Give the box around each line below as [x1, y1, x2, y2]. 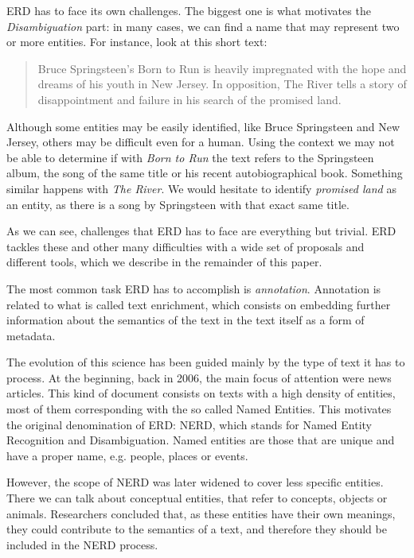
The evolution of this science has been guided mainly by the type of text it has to [6, 354, 405, 370]
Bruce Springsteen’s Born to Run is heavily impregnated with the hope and [37, 60, 407, 76]
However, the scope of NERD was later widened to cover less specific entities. [6, 474, 384, 490]
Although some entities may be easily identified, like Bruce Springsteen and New [6, 118, 400, 134]
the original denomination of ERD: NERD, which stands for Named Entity [6, 416, 372, 432]
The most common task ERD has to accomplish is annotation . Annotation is [6, 280, 381, 296]
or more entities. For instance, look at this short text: [6, 33, 268, 50]
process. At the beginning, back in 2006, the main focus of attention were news [6, 369, 392, 386]
